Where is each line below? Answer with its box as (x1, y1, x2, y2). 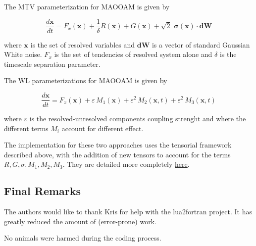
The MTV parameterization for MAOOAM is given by (4, 1, 170, 11)
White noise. (4, 49, 42, 59)
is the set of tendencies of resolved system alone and (54, 49, 212, 59)
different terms (4, 123, 49, 133)
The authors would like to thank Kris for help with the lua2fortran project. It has (4, 206, 253, 217)
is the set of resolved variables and (30, 39, 135, 49)
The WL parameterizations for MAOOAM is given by (4, 75, 167, 86)
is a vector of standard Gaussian (152, 39, 250, 49)
